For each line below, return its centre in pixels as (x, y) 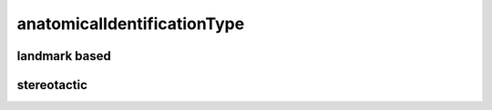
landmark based (64, 56)
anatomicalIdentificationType (131, 24)
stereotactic (52, 85)
